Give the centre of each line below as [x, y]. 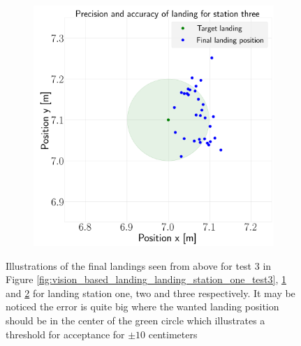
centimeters [173, 334]
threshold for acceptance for [65, 334]
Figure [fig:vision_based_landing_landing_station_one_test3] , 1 [146, 279]
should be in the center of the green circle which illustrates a [135, 320]
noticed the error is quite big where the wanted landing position [142, 307]
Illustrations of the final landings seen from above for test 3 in [139, 265]
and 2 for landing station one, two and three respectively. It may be [150, 293]
